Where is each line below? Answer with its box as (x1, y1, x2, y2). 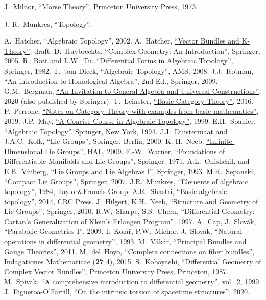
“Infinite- (206, 136, 235, 146)
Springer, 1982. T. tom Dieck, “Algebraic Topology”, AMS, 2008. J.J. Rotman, (4, 65, 254, 76)
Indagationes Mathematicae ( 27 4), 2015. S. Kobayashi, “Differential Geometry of (4, 256, 261, 267)
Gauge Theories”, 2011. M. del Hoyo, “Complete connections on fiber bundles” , (4, 246, 255, 256)
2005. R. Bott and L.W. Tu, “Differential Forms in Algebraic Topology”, (4, 55, 233, 66)
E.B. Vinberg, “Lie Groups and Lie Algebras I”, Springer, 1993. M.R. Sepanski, (4, 165, 255, 176)
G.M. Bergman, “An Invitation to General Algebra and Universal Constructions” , (4, 85, 261, 96)
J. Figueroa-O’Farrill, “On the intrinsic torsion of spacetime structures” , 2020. (4, 286, 250, 297)
